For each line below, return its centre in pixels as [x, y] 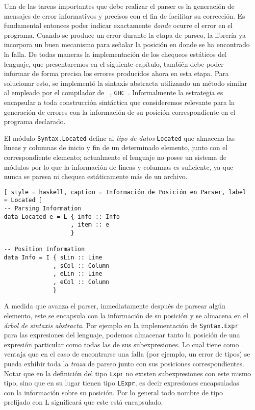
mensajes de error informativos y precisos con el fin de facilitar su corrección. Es [125, 15]
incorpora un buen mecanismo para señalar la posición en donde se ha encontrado [127, 44]
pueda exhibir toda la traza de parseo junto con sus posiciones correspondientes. [124, 363]
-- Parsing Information [43, 209]
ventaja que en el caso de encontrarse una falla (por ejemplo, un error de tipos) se [127, 354]
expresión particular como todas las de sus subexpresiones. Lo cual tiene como [122, 344]
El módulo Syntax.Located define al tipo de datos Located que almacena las [119, 138]
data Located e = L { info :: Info [62, 217]
